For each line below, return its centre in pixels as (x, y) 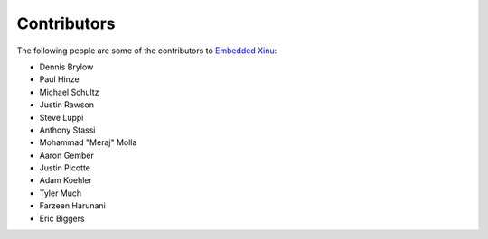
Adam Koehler (66, 180)
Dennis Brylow (66, 67)
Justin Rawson (67, 105)
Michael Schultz (69, 92)
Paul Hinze (60, 79)
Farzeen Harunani (72, 206)
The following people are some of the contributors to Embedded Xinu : (147, 51)
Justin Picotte (65, 168)
